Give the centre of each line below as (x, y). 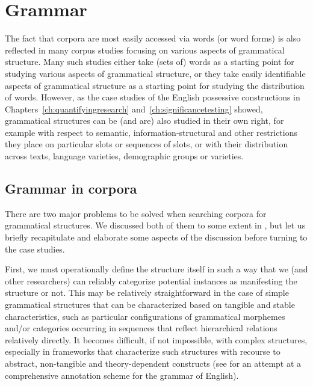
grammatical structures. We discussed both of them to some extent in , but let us (155, 225)
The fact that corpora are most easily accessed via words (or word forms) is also (153, 38)
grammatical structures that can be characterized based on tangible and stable (150, 305)
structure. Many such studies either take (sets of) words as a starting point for (150, 62)
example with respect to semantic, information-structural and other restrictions (151, 132)
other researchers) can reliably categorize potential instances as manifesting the (151, 280)
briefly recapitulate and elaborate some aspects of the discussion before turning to (156, 237)
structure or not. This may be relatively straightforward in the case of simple (147, 293)
